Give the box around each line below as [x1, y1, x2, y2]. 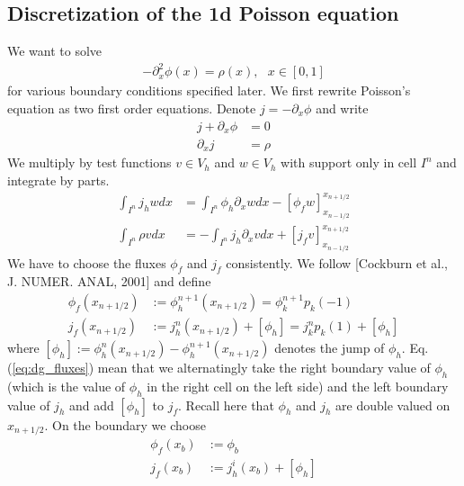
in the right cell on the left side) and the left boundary [147, 376, 449, 395]
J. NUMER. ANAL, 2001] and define [7, 272, 211, 291]
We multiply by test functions [7, 153, 172, 172]
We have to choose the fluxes [7, 253, 166, 272]
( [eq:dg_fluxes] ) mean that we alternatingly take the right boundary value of [7, 358, 431, 377]
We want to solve [7, 41, 103, 60]
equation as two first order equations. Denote [7, 98, 256, 117]
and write [316, 98, 369, 117]
